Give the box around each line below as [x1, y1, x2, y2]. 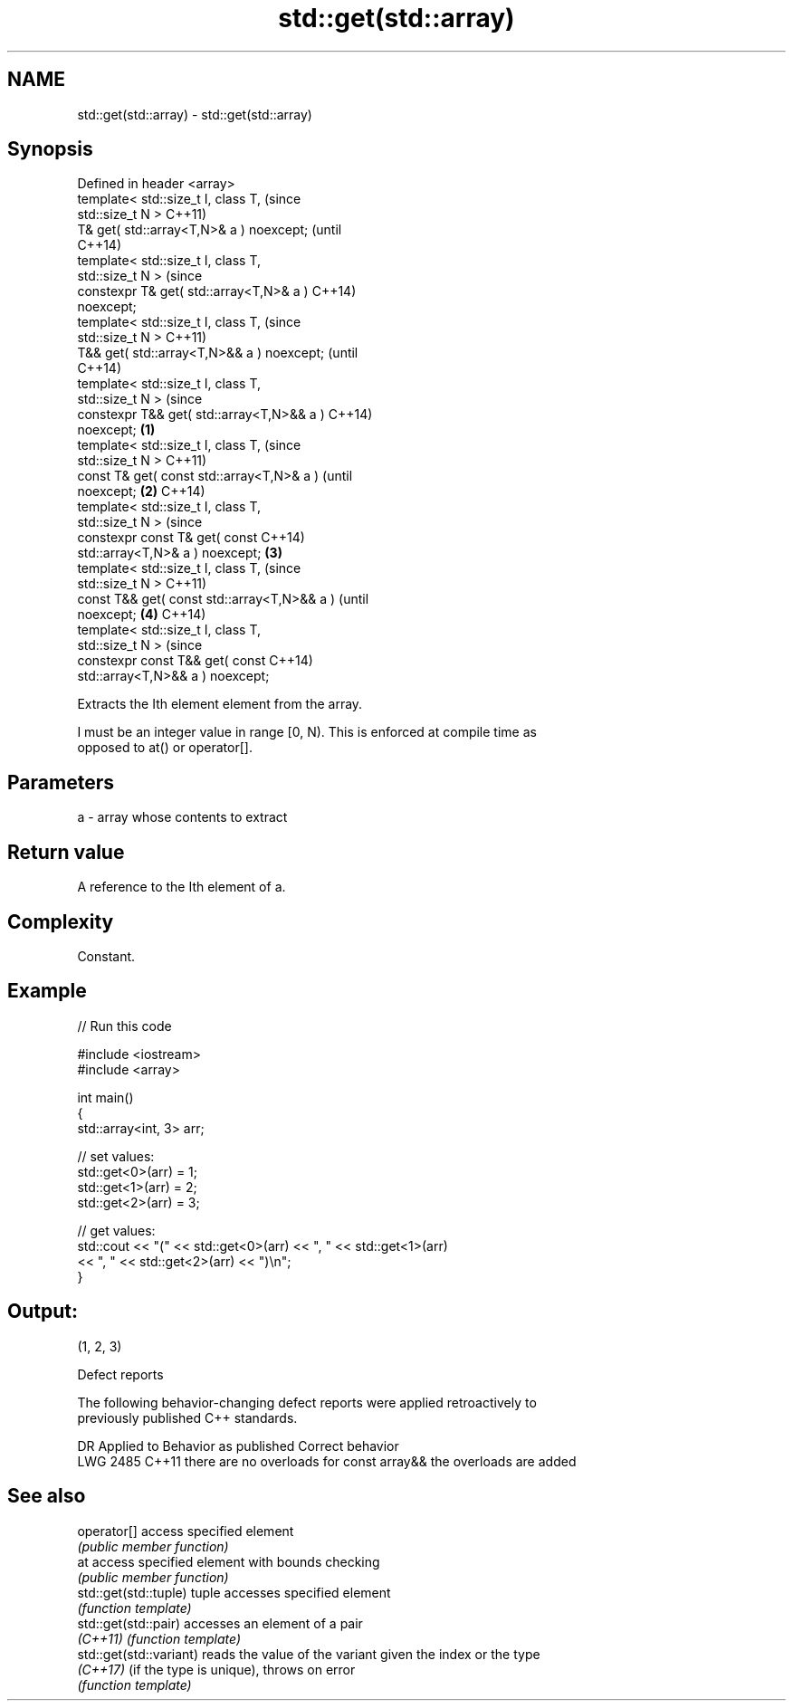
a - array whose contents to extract [77, 809, 288, 825]
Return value [7, 840, 125, 864]
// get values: [77, 1222, 156, 1238]
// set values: [77, 1148, 155, 1164]
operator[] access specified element [77, 1522, 294, 1539]
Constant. [77, 948, 136, 964]
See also [7, 1484, 86, 1508]
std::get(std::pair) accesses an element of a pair [77, 1615, 363, 1631]
